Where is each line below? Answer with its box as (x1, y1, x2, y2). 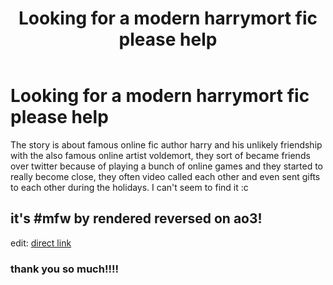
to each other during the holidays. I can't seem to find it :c (10, 181, 249, 193)
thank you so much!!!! (10, 262, 120, 276)
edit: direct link (10, 237, 72, 249)
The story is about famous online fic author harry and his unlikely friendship (10, 138, 323, 151)
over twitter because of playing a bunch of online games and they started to (10, 160, 324, 172)
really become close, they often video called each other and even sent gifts (10, 170, 321, 182)
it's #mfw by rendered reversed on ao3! (10, 210, 263, 227)
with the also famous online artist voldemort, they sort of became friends (10, 149, 311, 161)
